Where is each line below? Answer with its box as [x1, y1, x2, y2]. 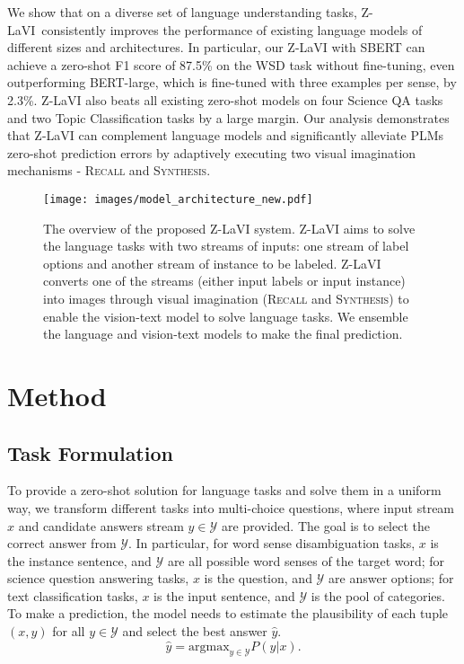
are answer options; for [328, 569, 454, 588]
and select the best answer [122, 622, 267, 641]
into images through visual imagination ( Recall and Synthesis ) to [43, 288, 409, 307]
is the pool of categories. [311, 586, 445, 605]
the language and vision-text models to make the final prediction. [43, 324, 403, 343]
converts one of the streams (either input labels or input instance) [43, 271, 406, 290]
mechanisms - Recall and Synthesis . [7, 161, 211, 180]
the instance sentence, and [7, 551, 152, 570]
